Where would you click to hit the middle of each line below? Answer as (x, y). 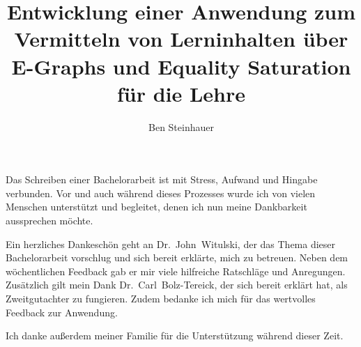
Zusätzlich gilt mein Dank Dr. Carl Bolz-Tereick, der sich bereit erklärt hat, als (177, 285)
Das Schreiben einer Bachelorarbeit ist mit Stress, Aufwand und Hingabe (162, 179)
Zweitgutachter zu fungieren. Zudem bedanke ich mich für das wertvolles (161, 299)
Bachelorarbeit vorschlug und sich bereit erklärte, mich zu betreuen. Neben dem (177, 257)
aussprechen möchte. (49, 221)
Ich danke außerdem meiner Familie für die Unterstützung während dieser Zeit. (175, 336)
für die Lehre (181, 93)
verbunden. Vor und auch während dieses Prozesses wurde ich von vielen (161, 193)
